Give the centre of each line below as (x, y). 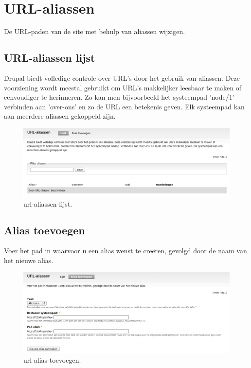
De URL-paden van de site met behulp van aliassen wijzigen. (95, 31)
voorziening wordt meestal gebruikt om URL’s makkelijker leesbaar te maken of (123, 87)
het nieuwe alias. (29, 260)
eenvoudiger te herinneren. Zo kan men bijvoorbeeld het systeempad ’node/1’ (119, 97)
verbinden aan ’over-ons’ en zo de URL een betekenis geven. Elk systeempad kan (124, 106)
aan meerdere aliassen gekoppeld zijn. (60, 116)
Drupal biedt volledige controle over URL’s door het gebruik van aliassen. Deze (122, 78)
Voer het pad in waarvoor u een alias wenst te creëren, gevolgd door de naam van (125, 251)
